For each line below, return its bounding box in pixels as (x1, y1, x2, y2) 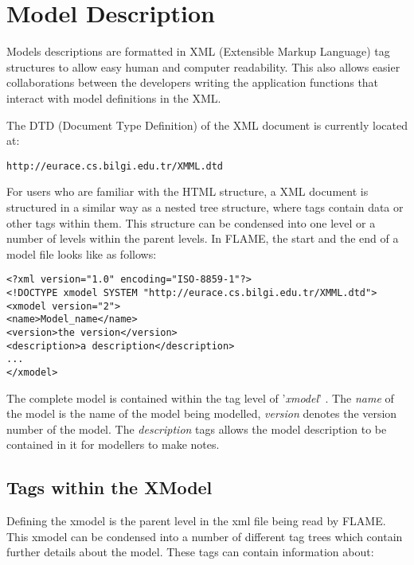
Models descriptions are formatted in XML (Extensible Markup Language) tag (6, 43, 390, 60)
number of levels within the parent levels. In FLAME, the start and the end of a (6, 230, 399, 247)
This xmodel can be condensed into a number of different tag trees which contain (6, 528, 403, 544)
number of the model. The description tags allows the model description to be (6, 420, 387, 437)
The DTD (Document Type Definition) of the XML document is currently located (6, 116, 408, 133)
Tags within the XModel (6, 475, 213, 500)
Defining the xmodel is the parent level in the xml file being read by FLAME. (6, 512, 386, 529)
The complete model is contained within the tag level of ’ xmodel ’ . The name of (6, 389, 394, 406)
